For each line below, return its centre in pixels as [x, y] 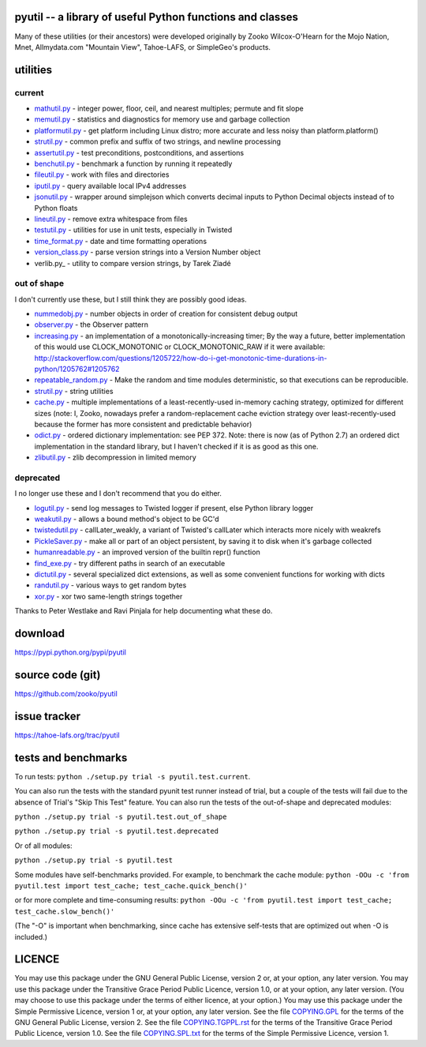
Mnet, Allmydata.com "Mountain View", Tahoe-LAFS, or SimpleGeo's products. [143, 47]
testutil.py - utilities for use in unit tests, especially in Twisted [133, 230]
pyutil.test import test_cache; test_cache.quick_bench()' [131, 886]
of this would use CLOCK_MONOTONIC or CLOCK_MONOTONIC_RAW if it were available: [180, 347]
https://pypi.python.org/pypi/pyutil [70, 652]
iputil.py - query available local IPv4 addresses [110, 186]
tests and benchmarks [71, 758]
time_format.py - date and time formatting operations [121, 241]
